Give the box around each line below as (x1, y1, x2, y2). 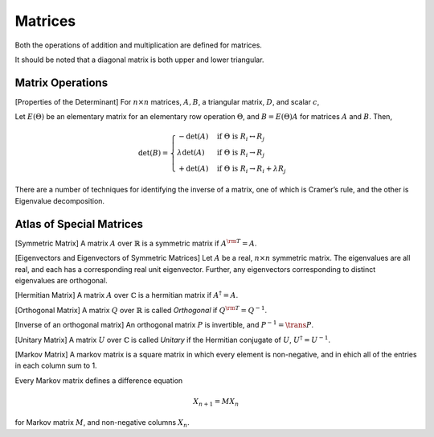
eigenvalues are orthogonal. (14, 275, 108, 285)
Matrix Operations (14, 76, 108, 89)
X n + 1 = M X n (193, 397, 240, 408)
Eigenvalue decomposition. (14, 196, 104, 205)
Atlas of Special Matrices (14, 217, 144, 231)
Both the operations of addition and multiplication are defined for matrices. (14, 40, 263, 50)
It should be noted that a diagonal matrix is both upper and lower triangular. (14, 55, 264, 64)
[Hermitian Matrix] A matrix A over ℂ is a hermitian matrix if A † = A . (14, 290, 239, 300)
